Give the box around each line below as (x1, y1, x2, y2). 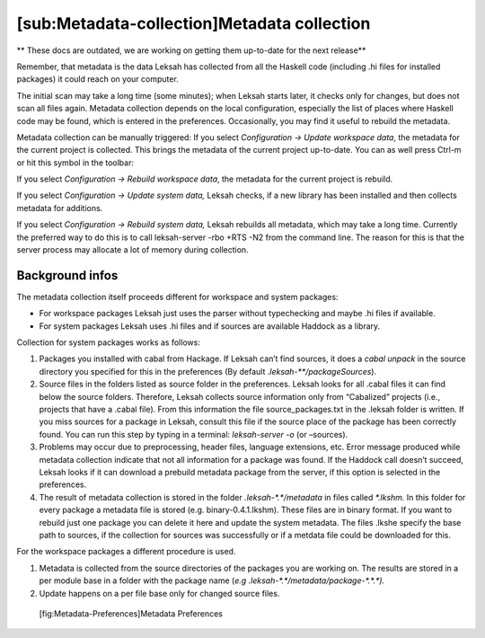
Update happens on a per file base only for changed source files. (39, 588, 280, 598)
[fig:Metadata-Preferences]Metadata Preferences (39, 607, 224, 619)
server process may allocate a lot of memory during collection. (16, 244, 249, 255)
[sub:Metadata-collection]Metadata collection (16, 13, 371, 33)
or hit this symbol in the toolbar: (16, 157, 135, 168)
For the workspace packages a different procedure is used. (16, 546, 236, 557)
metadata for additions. (16, 202, 103, 213)
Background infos (16, 268, 119, 283)
